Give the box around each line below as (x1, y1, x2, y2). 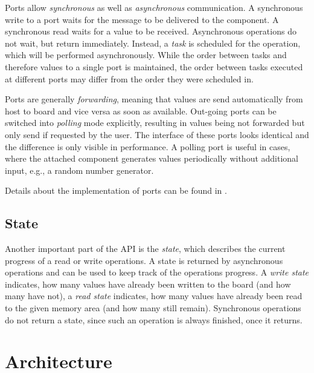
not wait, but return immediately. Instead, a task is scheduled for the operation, (5, 36, 301, 49)
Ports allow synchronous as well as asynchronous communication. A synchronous (5, 1, 303, 13)
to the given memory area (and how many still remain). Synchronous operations (5, 302, 301, 314)
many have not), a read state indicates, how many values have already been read (5, 289, 303, 302)
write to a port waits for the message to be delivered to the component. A (5, 13, 279, 25)
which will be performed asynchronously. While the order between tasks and (5, 48, 287, 61)
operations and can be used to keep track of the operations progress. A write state (5, 266, 309, 279)
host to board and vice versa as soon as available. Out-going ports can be (5, 104, 277, 117)
